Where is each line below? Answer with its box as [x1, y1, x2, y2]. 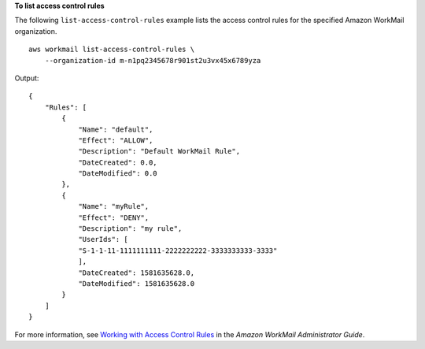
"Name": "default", [78, 124, 153, 134]
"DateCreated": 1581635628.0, [78, 268, 195, 277]
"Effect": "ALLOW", [78, 136, 153, 145]
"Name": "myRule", [78, 202, 150, 211]
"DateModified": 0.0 [78, 169, 157, 178]
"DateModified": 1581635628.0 [78, 279, 195, 288]
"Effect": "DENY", [78, 213, 150, 222]
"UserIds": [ [78, 235, 129, 244]
